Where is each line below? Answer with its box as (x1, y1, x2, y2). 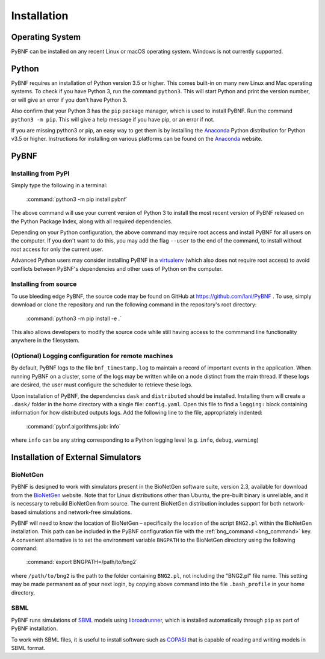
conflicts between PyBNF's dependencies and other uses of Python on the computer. (11, 265, 223, 272)
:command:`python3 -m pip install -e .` (26, 315, 122, 322)
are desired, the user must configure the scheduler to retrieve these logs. (11, 381, 193, 388)
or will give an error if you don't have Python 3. (11, 96, 128, 104)
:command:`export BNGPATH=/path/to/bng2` (26, 558, 138, 566)
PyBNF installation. (11, 625, 58, 632)
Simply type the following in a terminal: (11, 182, 108, 189)
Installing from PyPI (11, 169, 70, 178)
